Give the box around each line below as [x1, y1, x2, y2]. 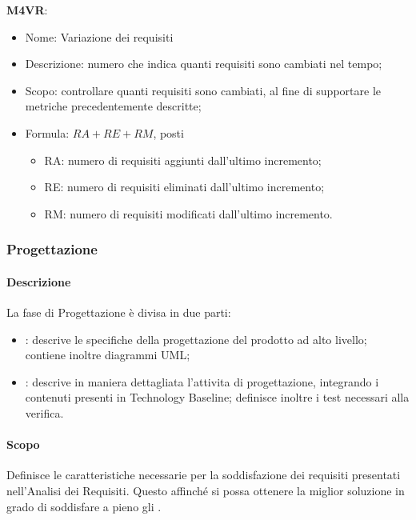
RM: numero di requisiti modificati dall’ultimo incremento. [44, 205, 333, 222]
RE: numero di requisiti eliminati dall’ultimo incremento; [44, 178, 325, 195]
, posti [153, 124, 184, 141]
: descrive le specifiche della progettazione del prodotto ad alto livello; [25, 330, 367, 347]
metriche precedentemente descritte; [25, 98, 202, 114]
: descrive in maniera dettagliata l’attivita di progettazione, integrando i [25, 373, 379, 390]
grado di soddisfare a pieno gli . [6, 498, 162, 514]
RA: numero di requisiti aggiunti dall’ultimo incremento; [44, 151, 322, 168]
